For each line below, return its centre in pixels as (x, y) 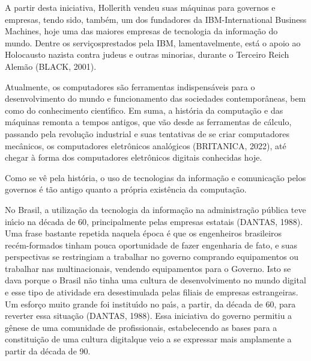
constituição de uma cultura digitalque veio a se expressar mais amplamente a (148, 339)
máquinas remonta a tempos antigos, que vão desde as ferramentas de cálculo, (148, 122)
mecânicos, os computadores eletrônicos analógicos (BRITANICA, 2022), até (146, 145)
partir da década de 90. (48, 351)
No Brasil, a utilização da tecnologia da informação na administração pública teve (155, 209)
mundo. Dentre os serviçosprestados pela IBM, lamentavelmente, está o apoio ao (153, 42)
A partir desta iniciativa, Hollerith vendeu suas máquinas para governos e (140, 7)
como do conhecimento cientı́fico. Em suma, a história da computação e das (144, 110)
